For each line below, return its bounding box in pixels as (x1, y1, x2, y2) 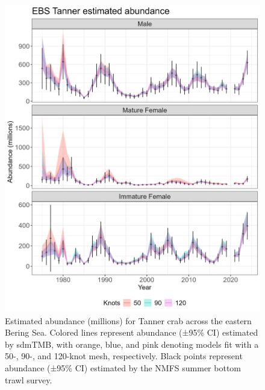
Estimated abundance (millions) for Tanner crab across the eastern (5, 314, 252, 327)
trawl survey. (5, 373, 52, 386)
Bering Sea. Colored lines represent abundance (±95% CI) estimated (5, 326, 258, 339)
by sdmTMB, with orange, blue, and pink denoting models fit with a (5, 337, 259, 350)
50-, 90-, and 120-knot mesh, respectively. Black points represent (5, 350, 243, 362)
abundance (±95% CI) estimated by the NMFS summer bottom (5, 361, 241, 374)
